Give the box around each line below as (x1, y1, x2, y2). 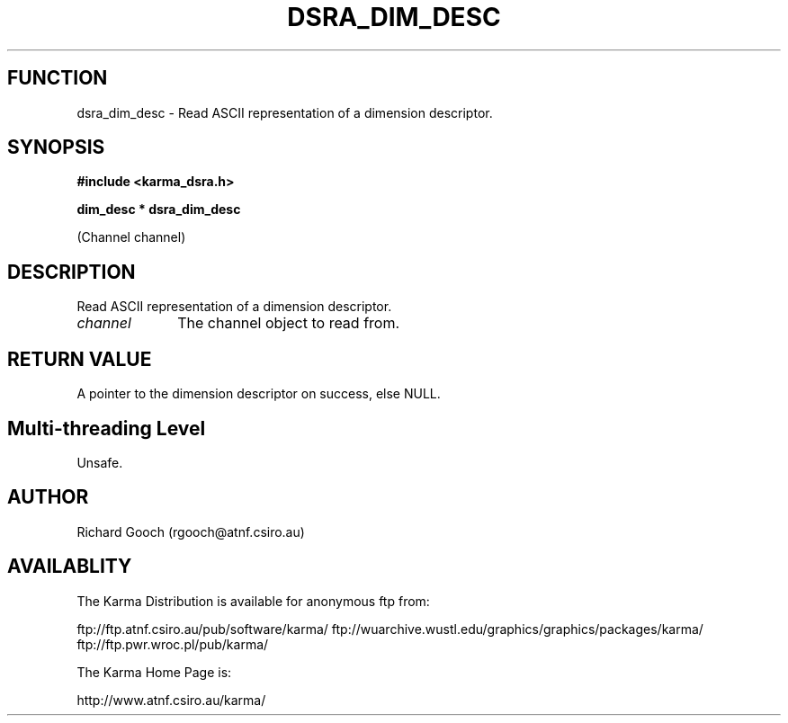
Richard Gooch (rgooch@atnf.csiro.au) (76, 523, 305, 540)
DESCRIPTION (7, 260, 136, 283)
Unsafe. (76, 454, 123, 470)
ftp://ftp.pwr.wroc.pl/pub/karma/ (76, 636, 269, 652)
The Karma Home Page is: (76, 664, 232, 680)
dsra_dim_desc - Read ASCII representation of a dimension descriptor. (76, 104, 493, 120)
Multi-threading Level (7, 416, 206, 440)
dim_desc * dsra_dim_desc (76, 201, 241, 218)
